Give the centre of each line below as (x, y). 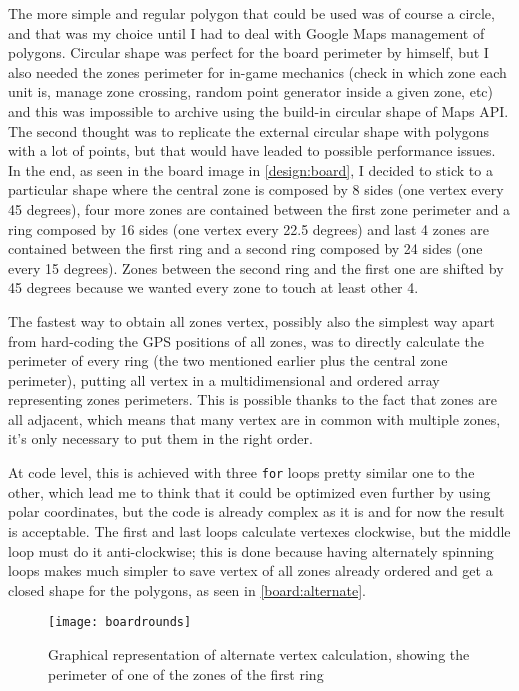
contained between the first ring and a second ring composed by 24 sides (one (245, 248)
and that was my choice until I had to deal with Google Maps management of (246, 32)
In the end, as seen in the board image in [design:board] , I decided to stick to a (250, 169)
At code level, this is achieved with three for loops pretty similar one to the (241, 472)
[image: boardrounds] (120, 622)
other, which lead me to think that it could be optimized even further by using (249, 491)
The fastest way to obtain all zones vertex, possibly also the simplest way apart (251, 320)
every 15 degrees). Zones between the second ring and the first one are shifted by (256, 267)
